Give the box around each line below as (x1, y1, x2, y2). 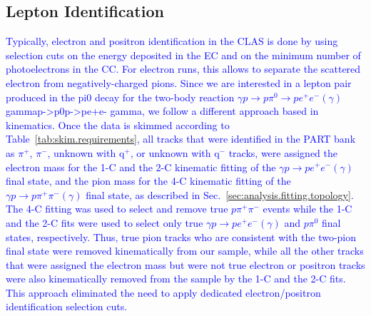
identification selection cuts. (6, 299, 128, 314)
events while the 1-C (263, 201, 352, 216)
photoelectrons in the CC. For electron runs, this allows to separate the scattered (6, 61, 361, 76)
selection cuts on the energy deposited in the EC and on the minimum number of (6, 47, 361, 62)
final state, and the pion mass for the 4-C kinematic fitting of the (6, 173, 291, 188)
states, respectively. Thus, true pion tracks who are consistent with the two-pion (6, 229, 357, 244)
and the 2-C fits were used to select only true (6, 215, 203, 230)
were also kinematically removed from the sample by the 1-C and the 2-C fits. (6, 271, 346, 286)
